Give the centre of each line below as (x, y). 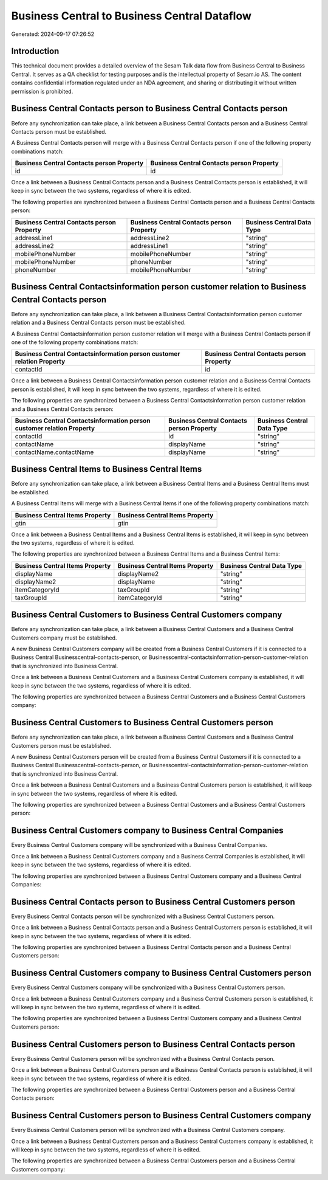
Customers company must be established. (64, 638)
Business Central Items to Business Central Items (107, 469)
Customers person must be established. (61, 745)
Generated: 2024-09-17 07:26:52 (53, 34)
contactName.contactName (54, 452)
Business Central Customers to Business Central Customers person (142, 723)
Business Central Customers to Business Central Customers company (147, 615)
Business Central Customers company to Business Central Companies (147, 831)
